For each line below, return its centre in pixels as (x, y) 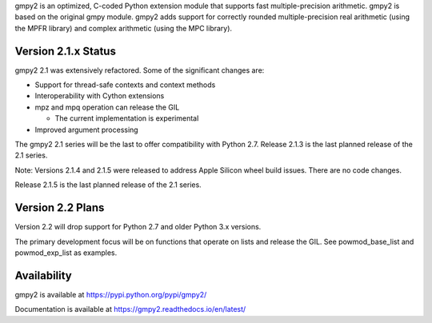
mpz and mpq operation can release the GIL (107, 107)
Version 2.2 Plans (60, 208)
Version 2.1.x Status (65, 51)
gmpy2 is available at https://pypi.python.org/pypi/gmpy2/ (111, 294)
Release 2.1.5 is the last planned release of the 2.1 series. (108, 185)
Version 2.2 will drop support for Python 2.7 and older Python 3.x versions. (138, 227)
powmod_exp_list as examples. (66, 253)
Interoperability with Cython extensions (100, 96)
